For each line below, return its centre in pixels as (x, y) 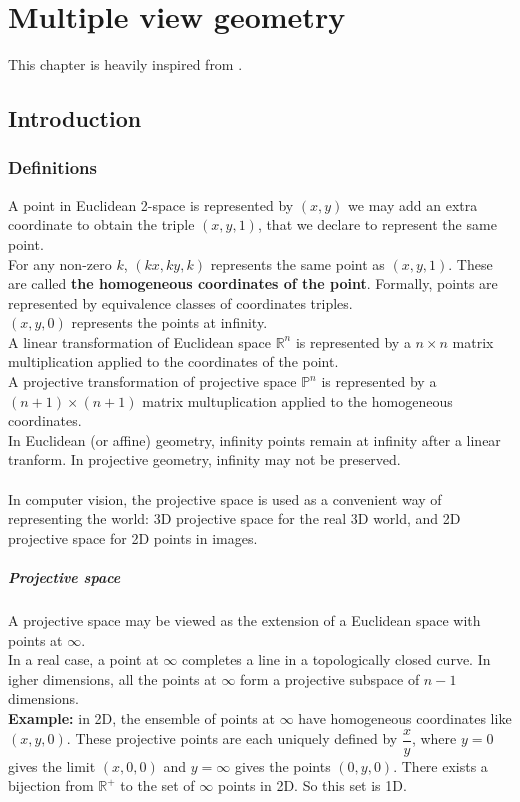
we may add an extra (413, 204)
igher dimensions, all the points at (112, 678)
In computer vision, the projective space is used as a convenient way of (225, 498)
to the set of (157, 785)
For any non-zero (60, 263)
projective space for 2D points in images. (133, 537)
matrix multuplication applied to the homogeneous (297, 400)
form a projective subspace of (330, 678)
